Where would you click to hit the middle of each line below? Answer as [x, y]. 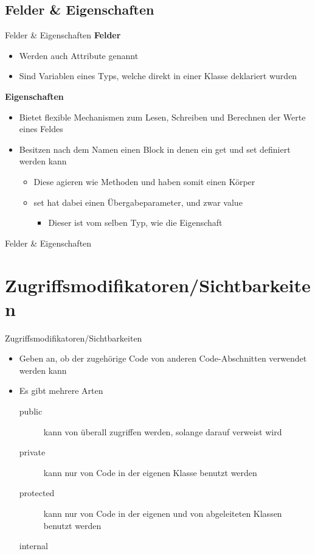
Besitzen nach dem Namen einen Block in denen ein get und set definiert [155, 149]
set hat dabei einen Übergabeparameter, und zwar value [138, 202]
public [31, 411]
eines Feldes [41, 129]
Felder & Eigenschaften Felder [63, 35]
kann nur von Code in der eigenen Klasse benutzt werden [150, 472]
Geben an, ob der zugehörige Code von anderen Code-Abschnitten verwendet [163, 358]
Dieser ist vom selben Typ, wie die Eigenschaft [135, 223]
